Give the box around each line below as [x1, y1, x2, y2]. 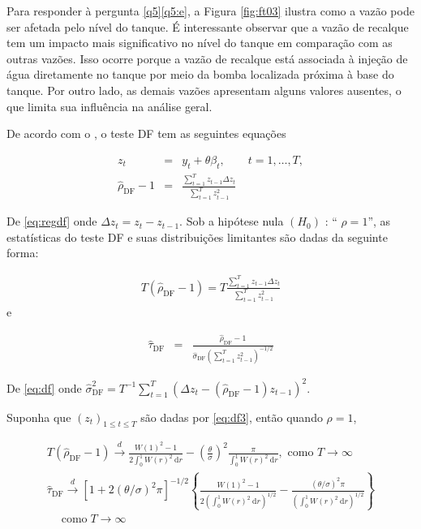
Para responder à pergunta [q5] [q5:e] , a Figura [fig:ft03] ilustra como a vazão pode [6, 2, 415, 19]
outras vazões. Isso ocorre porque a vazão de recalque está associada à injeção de [6, 49, 408, 67]
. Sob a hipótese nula [179, 213, 284, 230]
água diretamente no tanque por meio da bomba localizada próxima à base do [6, 66, 394, 83]
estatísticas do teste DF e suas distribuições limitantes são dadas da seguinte [6, 228, 388, 245]
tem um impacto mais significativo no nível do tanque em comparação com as [6, 34, 393, 51]
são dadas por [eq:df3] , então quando [140, 408, 323, 425]
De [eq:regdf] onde [6, 213, 97, 230]
